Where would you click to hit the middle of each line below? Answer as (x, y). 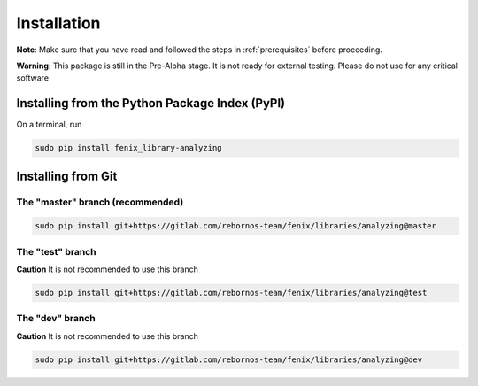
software (32, 78)
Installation (58, 23)
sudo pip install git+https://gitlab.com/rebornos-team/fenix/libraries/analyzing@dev (229, 359)
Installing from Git (67, 176)
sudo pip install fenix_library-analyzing (128, 148)
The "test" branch (56, 251)
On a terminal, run (49, 125)
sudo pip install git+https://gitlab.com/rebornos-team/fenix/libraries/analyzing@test (231, 293)
